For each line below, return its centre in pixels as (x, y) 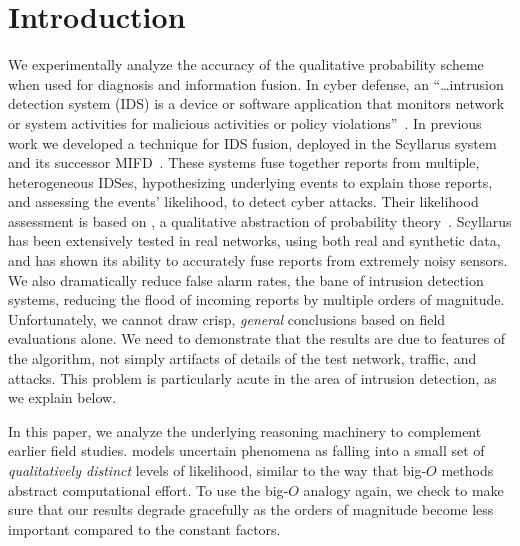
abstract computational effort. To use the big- (148, 489)
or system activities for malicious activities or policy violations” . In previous (245, 122)
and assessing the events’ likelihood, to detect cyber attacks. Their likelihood (243, 201)
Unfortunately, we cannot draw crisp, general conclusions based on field (227, 318)
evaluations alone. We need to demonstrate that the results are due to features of (257, 338)
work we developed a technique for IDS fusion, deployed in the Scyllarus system (252, 142)
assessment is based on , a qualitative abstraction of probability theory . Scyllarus (260, 220)
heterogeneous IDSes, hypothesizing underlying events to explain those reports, (250, 181)
